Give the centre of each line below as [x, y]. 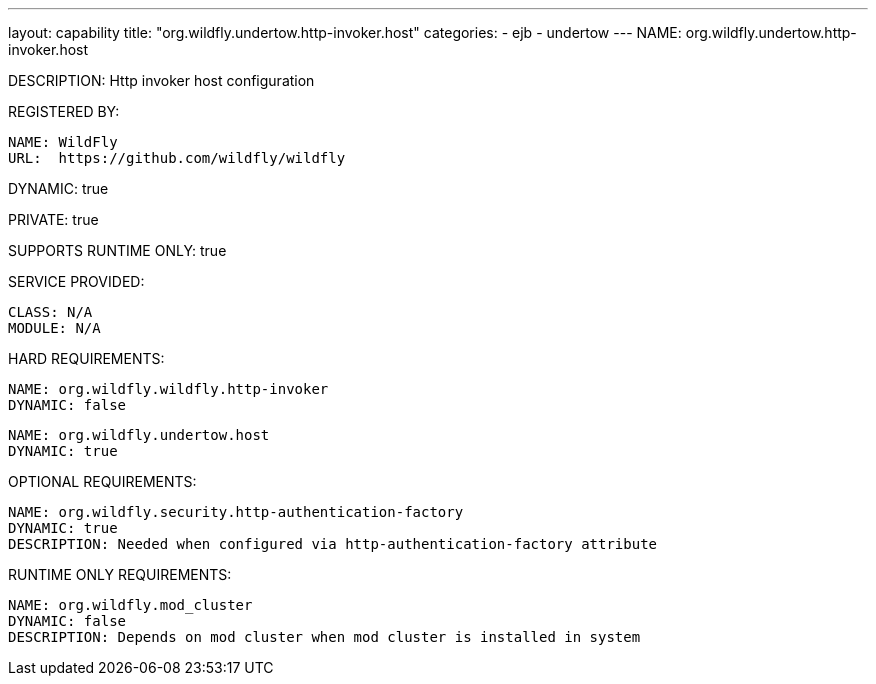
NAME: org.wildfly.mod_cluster [130, 605]
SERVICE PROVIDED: [76, 281]
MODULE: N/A [54, 328]
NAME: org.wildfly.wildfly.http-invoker [168, 389]
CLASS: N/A [50, 312]
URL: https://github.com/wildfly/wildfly [177, 158]
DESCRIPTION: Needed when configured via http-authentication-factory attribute [333, 544]
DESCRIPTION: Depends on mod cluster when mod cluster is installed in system [324, 637]
